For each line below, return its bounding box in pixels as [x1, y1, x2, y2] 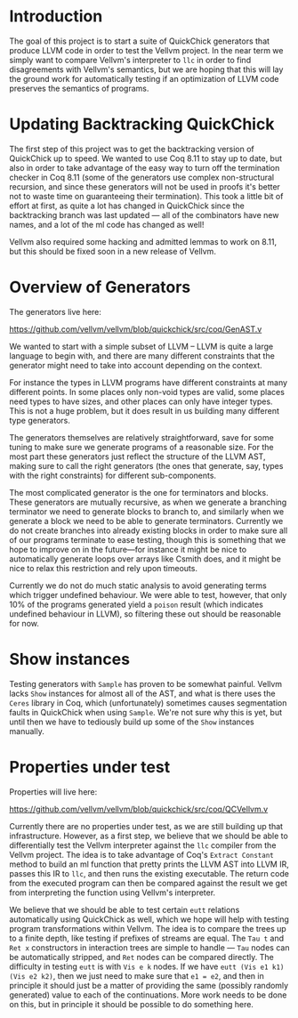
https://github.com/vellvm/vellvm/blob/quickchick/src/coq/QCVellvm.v [9, 804, 269, 814]
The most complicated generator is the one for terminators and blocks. [9, 487, 269, 497]
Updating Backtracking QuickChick [9, 114, 275, 134]
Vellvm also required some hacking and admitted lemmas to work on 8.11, [9, 236, 278, 246]
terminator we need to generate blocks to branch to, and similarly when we [9, 505, 285, 517]
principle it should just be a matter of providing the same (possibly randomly [9, 980, 289, 990]
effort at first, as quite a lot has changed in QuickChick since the [9, 200, 245, 211]
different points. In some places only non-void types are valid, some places [9, 386, 285, 397]
